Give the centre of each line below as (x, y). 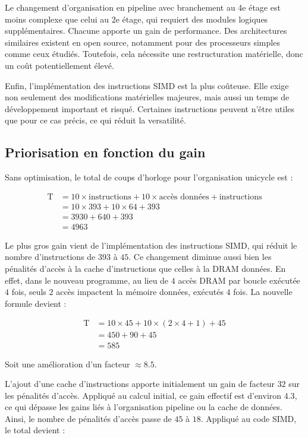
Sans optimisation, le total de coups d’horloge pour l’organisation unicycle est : (149, 177)
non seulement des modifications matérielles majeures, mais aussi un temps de (147, 97)
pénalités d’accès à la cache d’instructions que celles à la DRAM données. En (145, 269)
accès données (184, 197)
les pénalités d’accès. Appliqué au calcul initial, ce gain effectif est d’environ (143, 395)
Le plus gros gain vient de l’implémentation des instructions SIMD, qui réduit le (151, 245)
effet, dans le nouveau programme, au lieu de (87, 280)
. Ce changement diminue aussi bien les (200, 257)
